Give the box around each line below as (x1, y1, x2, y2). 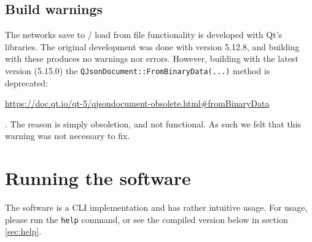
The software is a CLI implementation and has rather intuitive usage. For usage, (5, 201, 308, 214)
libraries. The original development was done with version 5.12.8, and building (5, 40, 300, 53)
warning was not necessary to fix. (5, 129, 130, 142)
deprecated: (5, 76, 49, 89)
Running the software (5, 165, 191, 191)
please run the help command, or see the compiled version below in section (5, 213, 288, 225)
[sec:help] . (5, 225, 42, 238)
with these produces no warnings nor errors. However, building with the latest (5, 52, 298, 65)
